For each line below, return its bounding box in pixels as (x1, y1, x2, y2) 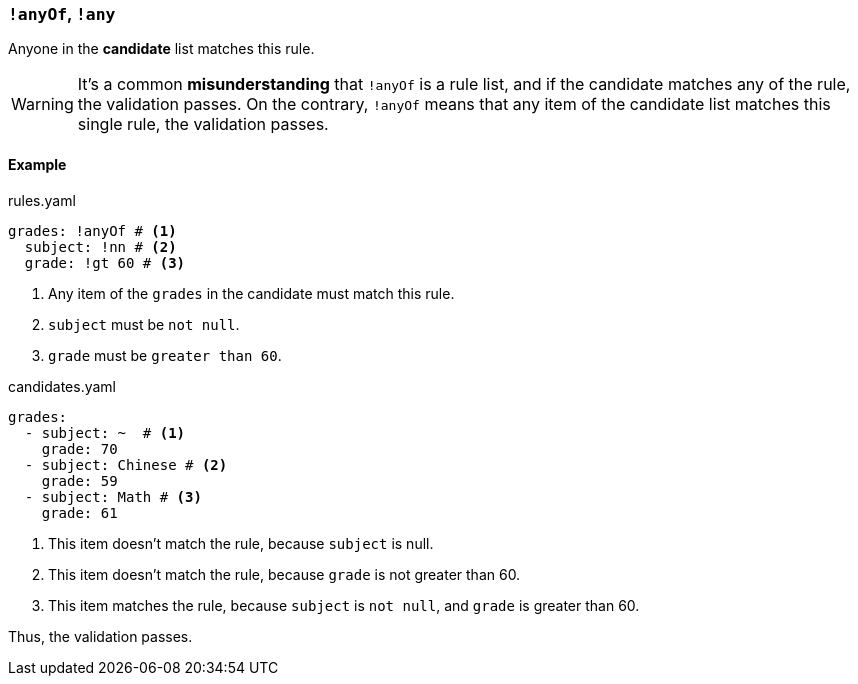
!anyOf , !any (8, 4, 116, 24)
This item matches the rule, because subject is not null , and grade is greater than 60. (48, 596, 640, 614)
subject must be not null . (48, 315, 240, 333)
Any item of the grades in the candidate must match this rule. (48, 284, 455, 302)
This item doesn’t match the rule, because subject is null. (48, 534, 434, 552)
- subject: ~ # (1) (24, 424, 186, 441)
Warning (11, 94, 74, 115)
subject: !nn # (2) (24, 238, 177, 255)
